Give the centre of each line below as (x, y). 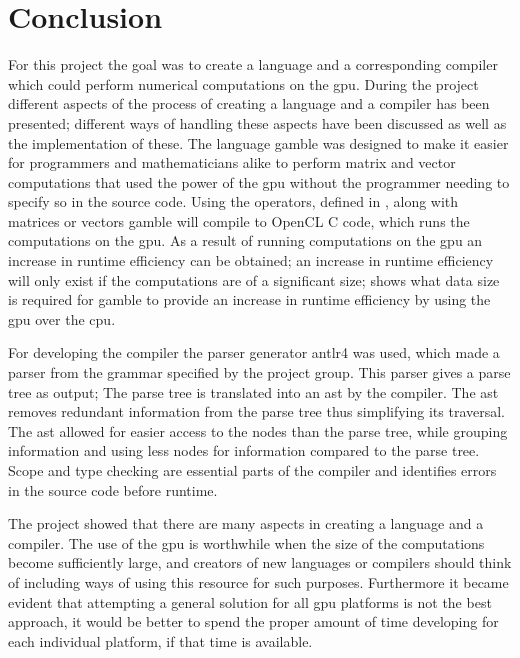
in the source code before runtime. (113, 489)
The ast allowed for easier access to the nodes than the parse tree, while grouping (258, 430)
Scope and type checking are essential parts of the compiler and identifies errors (252, 470)
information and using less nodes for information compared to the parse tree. (244, 450)
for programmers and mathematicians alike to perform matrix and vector (232, 162)
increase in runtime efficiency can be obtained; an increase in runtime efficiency (251, 260)
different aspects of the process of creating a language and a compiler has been (249, 103)
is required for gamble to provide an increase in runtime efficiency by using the (249, 299)
